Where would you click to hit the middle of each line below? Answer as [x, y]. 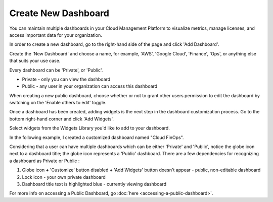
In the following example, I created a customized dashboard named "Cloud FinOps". [97, 137]
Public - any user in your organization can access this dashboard [90, 86]
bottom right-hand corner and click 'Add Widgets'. [61, 119]
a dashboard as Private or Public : [44, 161]
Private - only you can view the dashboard [66, 79]
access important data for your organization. [56, 35]
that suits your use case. [35, 61]
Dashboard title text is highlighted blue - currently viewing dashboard [94, 184]
